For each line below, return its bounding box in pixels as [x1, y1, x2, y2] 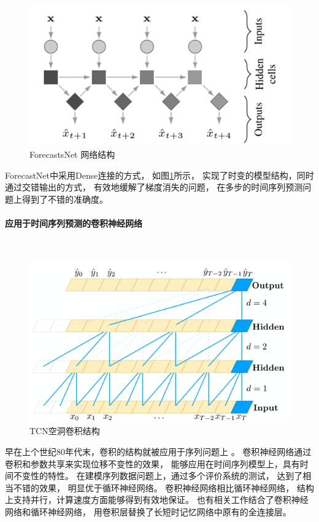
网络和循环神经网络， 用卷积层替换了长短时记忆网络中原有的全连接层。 [5, 505, 291, 518]
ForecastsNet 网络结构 [29, 147, 115, 160]
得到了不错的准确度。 [21, 192, 108, 205]
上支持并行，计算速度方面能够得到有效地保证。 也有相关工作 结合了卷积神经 [5, 493, 309, 506]
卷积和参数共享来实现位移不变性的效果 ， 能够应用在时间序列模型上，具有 [5, 457, 300, 470]
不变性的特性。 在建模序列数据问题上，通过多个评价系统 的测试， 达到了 [13, 469, 303, 482]
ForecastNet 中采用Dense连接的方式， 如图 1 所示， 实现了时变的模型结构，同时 [5, 168, 314, 181]
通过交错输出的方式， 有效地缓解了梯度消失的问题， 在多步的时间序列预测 [5, 181, 303, 193]
